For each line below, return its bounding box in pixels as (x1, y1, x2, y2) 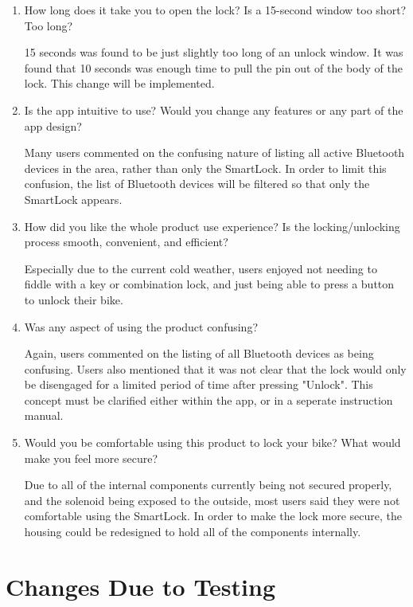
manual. (24, 407, 64, 424)
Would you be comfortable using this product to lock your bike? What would (24, 434, 401, 451)
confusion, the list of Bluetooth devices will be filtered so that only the (24, 175, 370, 192)
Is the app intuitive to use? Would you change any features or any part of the (24, 101, 403, 118)
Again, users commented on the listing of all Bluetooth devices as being (24, 345, 374, 362)
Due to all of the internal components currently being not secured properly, (24, 476, 392, 493)
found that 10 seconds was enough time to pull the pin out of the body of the (24, 59, 403, 76)
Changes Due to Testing (6, 570, 276, 602)
